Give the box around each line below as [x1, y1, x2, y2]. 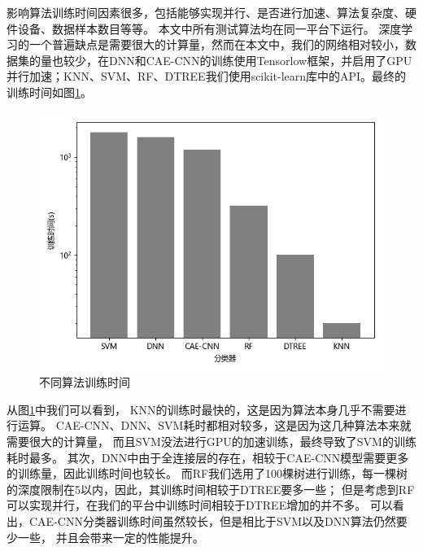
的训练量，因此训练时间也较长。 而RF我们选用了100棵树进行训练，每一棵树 [7, 465, 408, 482]
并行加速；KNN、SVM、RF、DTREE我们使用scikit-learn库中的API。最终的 [7, 68, 407, 85]
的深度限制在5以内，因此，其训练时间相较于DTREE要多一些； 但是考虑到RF [7, 480, 415, 497]
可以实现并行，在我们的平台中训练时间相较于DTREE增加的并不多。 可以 [7, 496, 393, 514]
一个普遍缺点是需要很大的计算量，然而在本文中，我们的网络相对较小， [28, 36, 405, 53]
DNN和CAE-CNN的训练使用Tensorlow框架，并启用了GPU [108, 51, 412, 68]
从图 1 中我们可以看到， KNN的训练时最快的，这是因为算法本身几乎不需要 [7, 400, 395, 418]
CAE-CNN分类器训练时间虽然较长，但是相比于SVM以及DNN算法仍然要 [28, 512, 408, 529]
